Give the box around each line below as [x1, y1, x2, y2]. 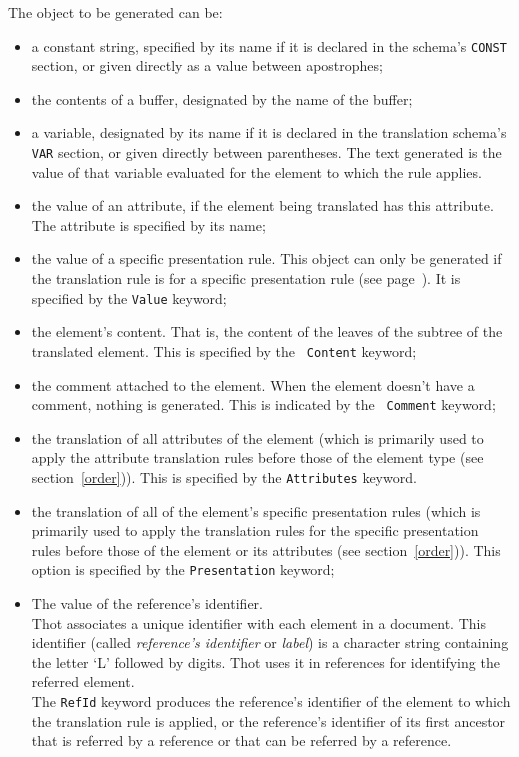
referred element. [31, 671, 135, 692]
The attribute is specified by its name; [31, 214, 266, 235]
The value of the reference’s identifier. [31, 593, 263, 614]
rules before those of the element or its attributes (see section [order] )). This [31, 539, 501, 560]
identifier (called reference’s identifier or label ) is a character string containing [31, 632, 509, 653]
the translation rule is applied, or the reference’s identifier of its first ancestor [31, 710, 506, 731]
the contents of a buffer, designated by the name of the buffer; [31, 88, 413, 109]
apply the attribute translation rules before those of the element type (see [31, 447, 484, 468]
